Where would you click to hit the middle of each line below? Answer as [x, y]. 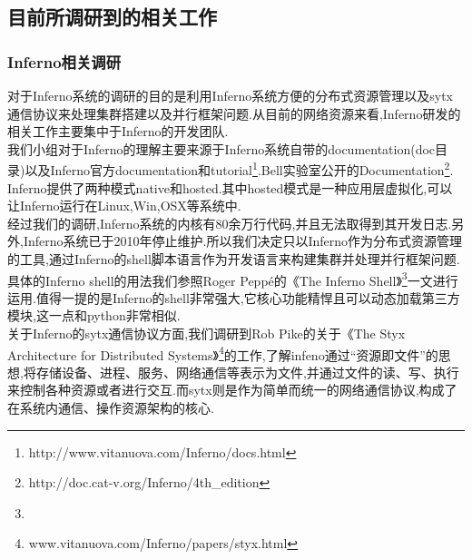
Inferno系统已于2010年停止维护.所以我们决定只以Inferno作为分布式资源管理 [243, 241]
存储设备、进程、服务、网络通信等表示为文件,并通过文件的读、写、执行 [247, 372]
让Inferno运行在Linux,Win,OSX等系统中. [124, 206]
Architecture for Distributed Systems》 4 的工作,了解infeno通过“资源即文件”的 [223, 353]
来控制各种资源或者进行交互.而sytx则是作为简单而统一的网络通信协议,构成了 [232, 390]
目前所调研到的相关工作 [112, 17]
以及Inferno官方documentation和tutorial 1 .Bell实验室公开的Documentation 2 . [239, 169]
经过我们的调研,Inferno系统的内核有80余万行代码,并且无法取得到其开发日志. [230, 223]
